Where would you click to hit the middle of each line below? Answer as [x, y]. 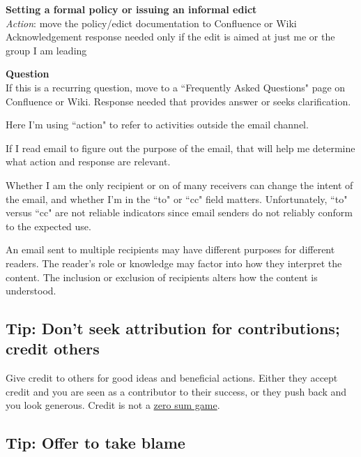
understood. [31, 291]
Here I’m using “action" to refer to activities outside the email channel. [157, 125]
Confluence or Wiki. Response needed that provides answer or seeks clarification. [178, 101]
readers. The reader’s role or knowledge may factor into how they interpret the [174, 263]
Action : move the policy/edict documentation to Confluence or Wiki [151, 23]
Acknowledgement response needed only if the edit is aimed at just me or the [170, 37]
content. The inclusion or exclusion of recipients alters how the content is [162, 277]
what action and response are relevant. [88, 162]
